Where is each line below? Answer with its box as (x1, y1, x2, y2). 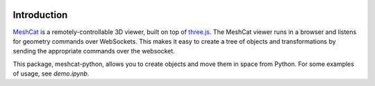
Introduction (12, 9, 68, 21)
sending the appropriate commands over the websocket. (12, 47, 175, 55)
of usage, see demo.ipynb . (12, 69, 90, 78)
